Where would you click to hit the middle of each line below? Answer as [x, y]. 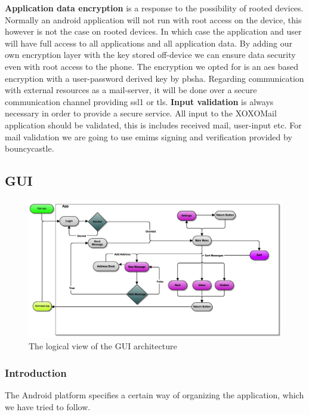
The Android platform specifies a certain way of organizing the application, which [154, 394]
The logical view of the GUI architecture [103, 346]
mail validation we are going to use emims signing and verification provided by [149, 136]
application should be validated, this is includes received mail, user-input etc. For [153, 124]
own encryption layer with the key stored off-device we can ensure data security [150, 55]
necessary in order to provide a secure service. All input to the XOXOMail [141, 113]
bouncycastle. [30, 148]
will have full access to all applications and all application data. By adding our [149, 43]
